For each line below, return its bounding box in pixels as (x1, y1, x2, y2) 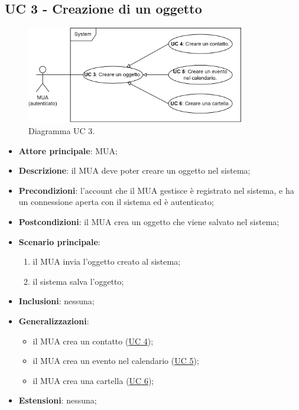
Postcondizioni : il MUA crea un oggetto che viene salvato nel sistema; (18, 216, 279, 228)
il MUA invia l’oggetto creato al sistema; (32, 255, 181, 268)
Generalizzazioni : (18, 315, 89, 327)
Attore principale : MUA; (18, 144, 118, 157)
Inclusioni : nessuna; (18, 295, 95, 307)
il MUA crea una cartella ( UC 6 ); (32, 374, 154, 386)
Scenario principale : (18, 235, 100, 248)
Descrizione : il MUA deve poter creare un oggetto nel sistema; (18, 164, 251, 177)
